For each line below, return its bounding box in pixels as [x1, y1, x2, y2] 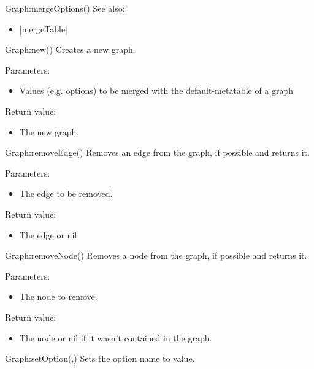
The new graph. [19, 125, 79, 138]
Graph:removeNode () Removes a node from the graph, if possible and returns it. [5, 249, 307, 262]
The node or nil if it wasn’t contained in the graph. [19, 331, 212, 344]
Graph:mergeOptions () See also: [5, 2, 125, 14]
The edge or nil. [19, 228, 80, 241]
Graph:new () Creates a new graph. [5, 43, 136, 56]
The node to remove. [19, 290, 98, 303]
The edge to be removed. [19, 187, 113, 200]
